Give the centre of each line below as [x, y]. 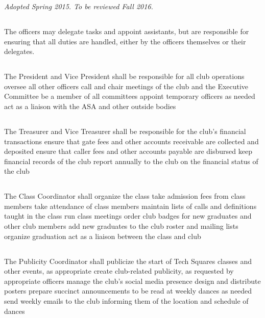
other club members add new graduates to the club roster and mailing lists [121, 226]
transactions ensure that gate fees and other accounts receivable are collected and [131, 141]
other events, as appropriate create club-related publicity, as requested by [119, 271]
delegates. [19, 51]
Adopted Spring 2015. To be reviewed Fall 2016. [79, 6]
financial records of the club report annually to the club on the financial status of [131, 161]
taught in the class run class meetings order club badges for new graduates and [128, 216]
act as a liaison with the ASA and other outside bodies [90, 106]
